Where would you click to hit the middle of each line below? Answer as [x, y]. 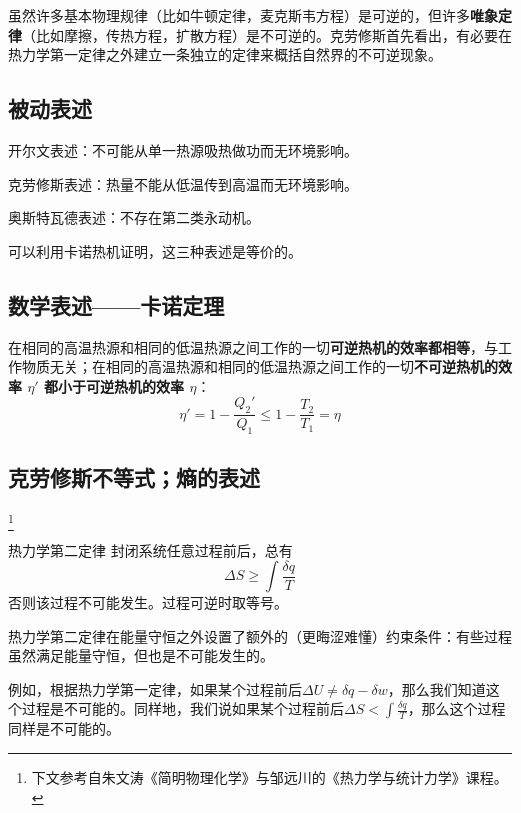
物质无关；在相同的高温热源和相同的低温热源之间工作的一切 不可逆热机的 [259, 366]
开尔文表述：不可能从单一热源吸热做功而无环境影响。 [183, 149]
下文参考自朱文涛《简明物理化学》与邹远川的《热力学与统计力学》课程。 [269, 777]
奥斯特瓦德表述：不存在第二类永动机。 [134, 217]
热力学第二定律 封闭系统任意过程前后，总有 [150, 549]
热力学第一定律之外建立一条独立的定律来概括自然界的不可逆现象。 [225, 54]
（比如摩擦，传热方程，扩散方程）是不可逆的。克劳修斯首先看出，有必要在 [267, 34]
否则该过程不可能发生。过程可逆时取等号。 [148, 602]
